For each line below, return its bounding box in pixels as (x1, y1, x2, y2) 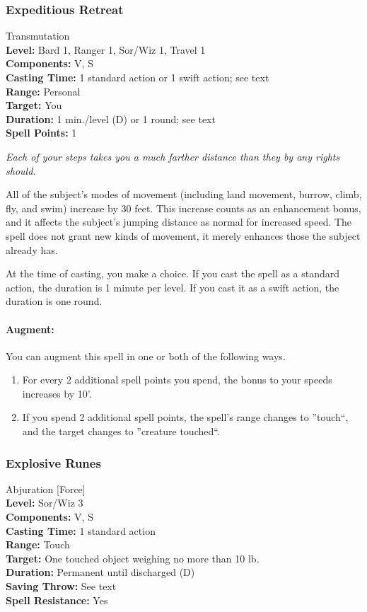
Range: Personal (6, 83, 81, 98)
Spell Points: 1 (6, 125, 77, 140)
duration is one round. (6, 294, 103, 308)
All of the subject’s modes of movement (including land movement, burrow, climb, (6, 187, 362, 202)
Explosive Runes (6, 454, 101, 471)
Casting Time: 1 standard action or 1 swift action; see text (6, 70, 269, 84)
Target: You (6, 98, 62, 112)
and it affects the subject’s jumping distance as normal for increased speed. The (6, 214, 352, 229)
